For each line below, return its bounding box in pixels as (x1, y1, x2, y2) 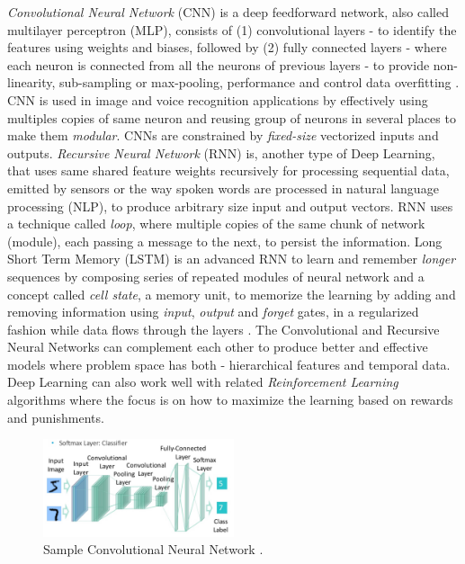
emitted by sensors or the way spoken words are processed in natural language (7, 178, 439, 197)
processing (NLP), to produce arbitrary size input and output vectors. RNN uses (7, 196, 453, 215)
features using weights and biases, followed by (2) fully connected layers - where (7, 38, 447, 57)
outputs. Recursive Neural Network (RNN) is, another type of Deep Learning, (7, 143, 435, 162)
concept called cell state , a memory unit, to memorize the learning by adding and (7, 284, 456, 303)
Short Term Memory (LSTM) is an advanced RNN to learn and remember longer (7, 249, 456, 268)
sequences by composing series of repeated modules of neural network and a (7, 266, 425, 285)
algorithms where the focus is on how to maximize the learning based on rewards (7, 390, 453, 409)
